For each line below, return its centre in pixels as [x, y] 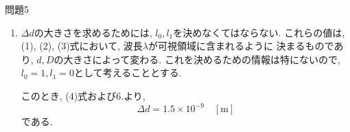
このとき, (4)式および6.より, [83, 95]
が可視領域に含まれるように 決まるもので [241, 46]
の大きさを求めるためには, [93, 32]
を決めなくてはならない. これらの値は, [259, 32]
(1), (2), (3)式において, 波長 [82, 46]
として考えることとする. [128, 73]
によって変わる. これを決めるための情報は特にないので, [216, 59]
